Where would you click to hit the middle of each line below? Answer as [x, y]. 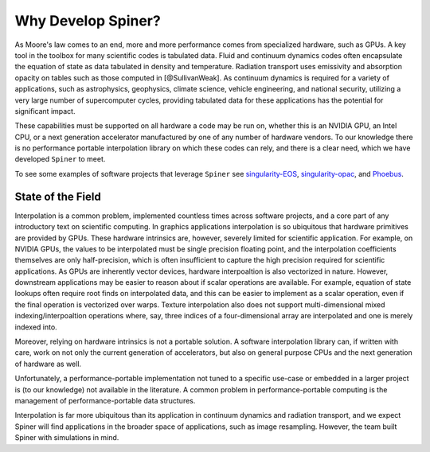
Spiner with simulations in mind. [67, 438]
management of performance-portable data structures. [105, 401]
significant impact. [45, 111]
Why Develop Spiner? [88, 21]
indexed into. [36, 327]
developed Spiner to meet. [60, 159]
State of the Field [58, 196]
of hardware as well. [48, 364]
